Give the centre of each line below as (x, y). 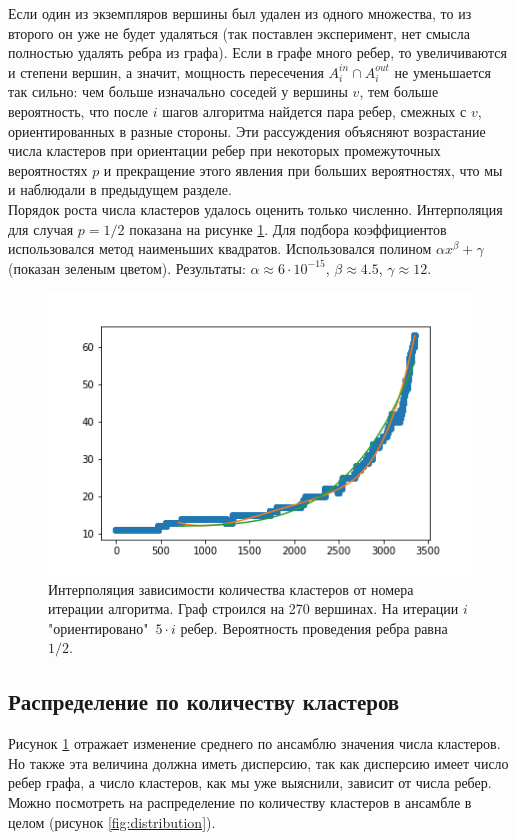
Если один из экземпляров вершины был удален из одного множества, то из (240, 13)
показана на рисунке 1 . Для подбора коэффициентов (288, 228)
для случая (41, 228)
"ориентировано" (98, 627)
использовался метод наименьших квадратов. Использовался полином (220, 248)
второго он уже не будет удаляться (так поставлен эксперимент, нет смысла (239, 32)
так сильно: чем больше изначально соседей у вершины (178, 91)
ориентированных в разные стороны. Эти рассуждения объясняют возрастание (247, 130)
